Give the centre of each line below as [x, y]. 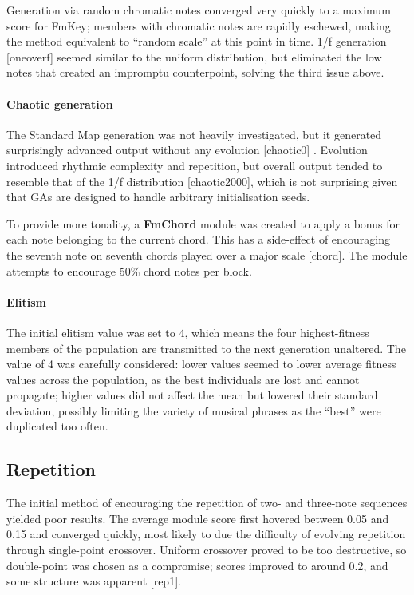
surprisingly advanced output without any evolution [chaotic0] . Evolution [187, 150]
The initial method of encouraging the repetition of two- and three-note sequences [207, 503]
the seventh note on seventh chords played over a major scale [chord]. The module [207, 254]
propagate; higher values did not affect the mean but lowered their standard [192, 395]
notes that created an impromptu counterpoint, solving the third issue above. [195, 72]
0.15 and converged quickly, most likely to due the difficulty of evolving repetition [206, 534]
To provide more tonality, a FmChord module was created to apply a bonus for [203, 223]
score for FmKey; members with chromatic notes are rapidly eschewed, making [199, 25]
